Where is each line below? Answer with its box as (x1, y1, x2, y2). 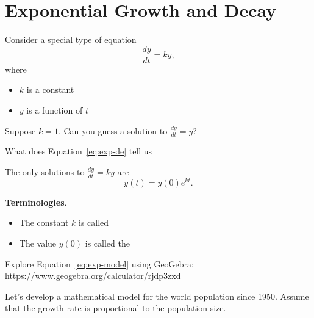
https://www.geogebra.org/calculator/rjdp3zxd (5, 269, 181, 282)
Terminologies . (5, 195, 67, 208)
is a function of (26, 103, 83, 116)
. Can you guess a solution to (58, 124, 168, 137)
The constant (19, 216, 69, 229)
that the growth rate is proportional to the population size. (5, 302, 226, 314)
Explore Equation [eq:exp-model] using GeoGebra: (5, 257, 194, 270)
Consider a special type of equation (5, 33, 137, 46)
